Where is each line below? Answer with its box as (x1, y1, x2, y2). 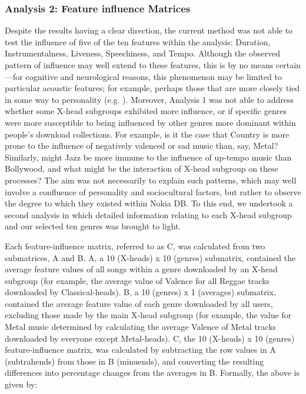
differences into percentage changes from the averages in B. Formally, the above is (5, 366, 300, 379)
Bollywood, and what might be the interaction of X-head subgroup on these (5, 162, 278, 175)
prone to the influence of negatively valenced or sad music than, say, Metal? (5, 139, 278, 152)
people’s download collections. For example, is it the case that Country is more (5, 128, 290, 140)
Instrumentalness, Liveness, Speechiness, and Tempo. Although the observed (5, 47, 280, 59)
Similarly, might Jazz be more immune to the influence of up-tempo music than (5, 151, 292, 163)
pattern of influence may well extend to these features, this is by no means (5, 59, 274, 71)
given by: (5, 378, 38, 390)
